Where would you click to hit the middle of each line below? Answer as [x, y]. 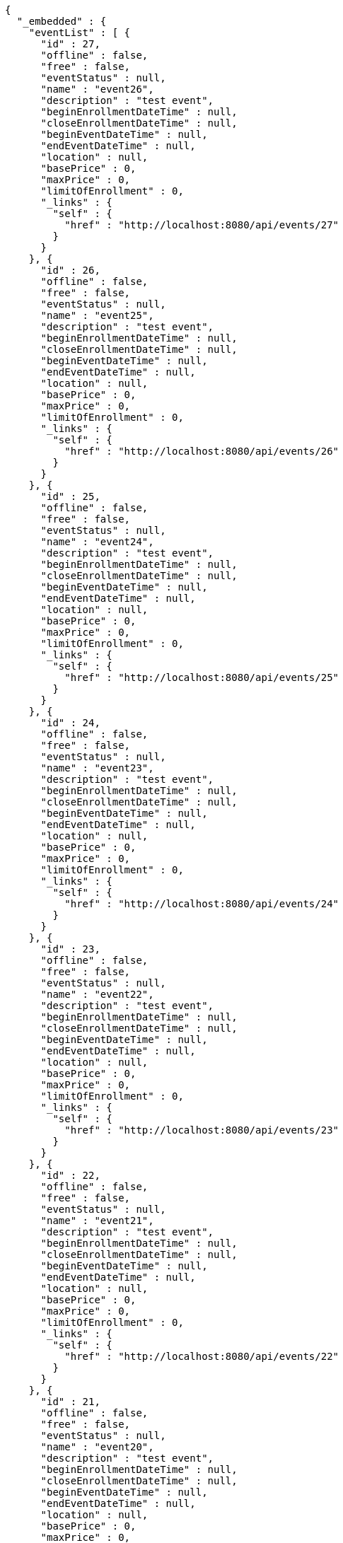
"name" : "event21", [97, 1221]
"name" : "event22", [97, 994]
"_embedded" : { [62, 21]
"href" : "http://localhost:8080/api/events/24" [202, 904]
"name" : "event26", [97, 89]
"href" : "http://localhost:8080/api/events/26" [202, 451]
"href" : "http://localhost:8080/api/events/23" [202, 1130]
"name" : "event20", [97, 1447]
